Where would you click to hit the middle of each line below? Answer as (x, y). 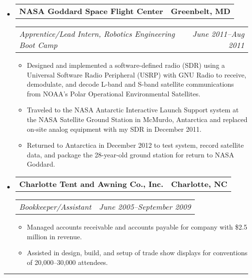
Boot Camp (38, 45)
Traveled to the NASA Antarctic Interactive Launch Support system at (133, 110)
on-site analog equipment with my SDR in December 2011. (114, 129)
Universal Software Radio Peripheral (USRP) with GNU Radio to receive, (137, 74)
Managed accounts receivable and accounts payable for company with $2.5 (137, 226)
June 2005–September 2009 (145, 206)
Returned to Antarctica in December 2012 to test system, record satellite (135, 145)
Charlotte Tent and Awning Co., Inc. (91, 184)
